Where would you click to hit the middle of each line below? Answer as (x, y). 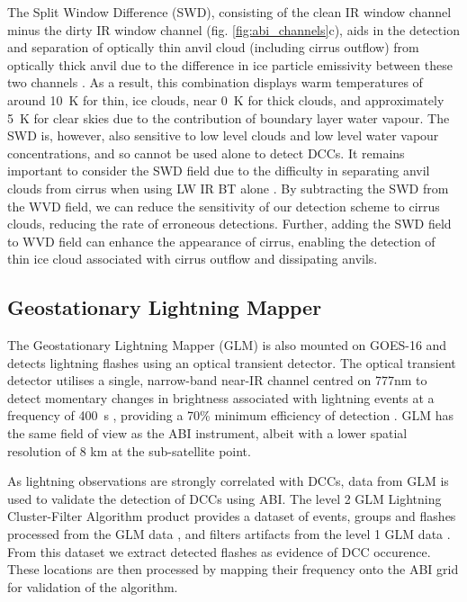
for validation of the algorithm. (93, 586)
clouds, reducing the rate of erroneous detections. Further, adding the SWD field (229, 224)
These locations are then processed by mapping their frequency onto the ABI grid (233, 569)
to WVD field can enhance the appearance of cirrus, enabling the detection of (221, 241)
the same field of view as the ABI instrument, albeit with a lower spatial (207, 433)
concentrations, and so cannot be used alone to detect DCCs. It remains (206, 153)
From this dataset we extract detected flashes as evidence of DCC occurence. (219, 551)
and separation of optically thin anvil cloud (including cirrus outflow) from (213, 47)
